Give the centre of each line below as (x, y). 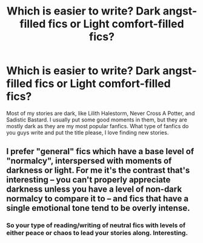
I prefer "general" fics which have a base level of (100, 151)
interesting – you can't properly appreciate (88, 180)
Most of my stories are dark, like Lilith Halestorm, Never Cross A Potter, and (101, 113)
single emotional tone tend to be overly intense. (98, 208)
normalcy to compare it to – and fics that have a (98, 199)
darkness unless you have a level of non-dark (94, 190)
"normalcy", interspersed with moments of (89, 161)
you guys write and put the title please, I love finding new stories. (88, 132)
